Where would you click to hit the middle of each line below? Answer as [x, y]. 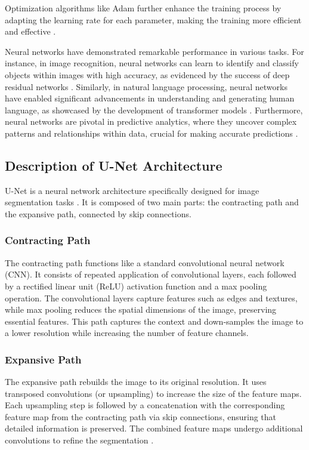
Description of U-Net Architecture [114, 165]
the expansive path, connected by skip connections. [98, 213]
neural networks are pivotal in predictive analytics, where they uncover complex [151, 121]
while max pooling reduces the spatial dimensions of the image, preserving [141, 309]
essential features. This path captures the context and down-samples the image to [154, 321]
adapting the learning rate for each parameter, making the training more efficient [153, 19]
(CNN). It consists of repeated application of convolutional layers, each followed [151, 274]
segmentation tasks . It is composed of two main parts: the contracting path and [152, 202]
